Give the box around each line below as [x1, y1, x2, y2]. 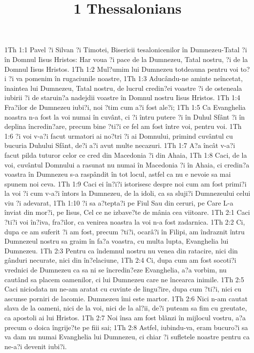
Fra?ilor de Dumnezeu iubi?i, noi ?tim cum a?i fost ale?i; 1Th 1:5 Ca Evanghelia [4, 102, 246, 112]
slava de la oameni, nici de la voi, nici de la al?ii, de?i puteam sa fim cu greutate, [4, 303, 247, 313]
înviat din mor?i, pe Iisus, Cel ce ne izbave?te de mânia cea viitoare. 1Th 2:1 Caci [4, 207, 250, 217]
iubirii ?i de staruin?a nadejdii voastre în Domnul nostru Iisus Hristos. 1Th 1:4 [4, 92, 240, 103]
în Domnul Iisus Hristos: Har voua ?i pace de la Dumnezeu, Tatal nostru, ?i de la [4, 54, 248, 64]
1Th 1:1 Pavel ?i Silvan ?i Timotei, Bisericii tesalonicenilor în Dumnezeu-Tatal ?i [4, 44, 247, 55]
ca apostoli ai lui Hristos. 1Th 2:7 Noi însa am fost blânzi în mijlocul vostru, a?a [4, 312, 246, 322]
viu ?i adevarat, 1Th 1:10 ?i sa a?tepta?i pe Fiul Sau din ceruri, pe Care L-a [4, 197, 233, 208]
